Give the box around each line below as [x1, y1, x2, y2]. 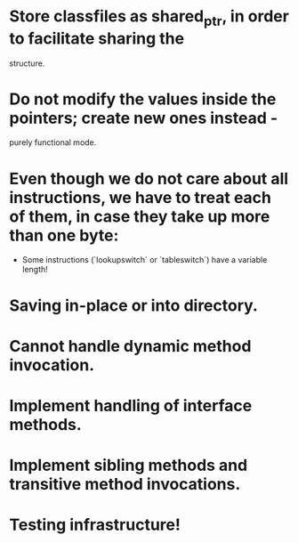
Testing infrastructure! [9, 515, 181, 535]
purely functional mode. [9, 137, 97, 148]
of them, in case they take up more [9, 207, 270, 226]
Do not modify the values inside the [9, 89, 277, 109]
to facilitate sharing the [9, 28, 185, 48]
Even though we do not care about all [9, 168, 289, 189]
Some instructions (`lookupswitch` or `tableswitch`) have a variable [21, 255, 268, 265]
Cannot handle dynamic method [9, 336, 252, 356]
